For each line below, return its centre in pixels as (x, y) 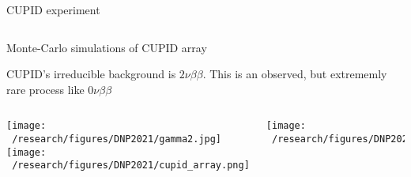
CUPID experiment (53, 9)
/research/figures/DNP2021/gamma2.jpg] (117, 139)
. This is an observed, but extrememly (295, 74)
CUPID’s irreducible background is (91, 74)
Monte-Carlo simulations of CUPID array (107, 47)
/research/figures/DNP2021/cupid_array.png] (131, 166)
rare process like (45, 89)
